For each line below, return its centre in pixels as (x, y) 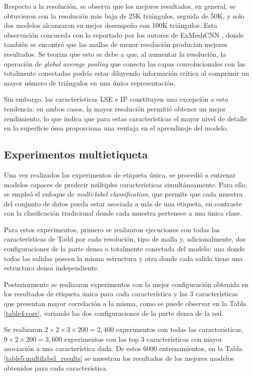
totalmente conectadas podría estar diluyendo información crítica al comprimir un (127, 73)
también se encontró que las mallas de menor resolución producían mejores (116, 44)
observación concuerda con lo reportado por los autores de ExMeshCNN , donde (124, 34)
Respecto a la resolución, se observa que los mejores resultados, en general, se (120, 6)
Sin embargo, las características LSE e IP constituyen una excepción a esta (116, 99)
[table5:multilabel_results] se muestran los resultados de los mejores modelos (119, 358)
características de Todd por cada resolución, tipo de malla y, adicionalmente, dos (125, 239)
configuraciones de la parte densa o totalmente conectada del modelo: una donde (125, 249)
